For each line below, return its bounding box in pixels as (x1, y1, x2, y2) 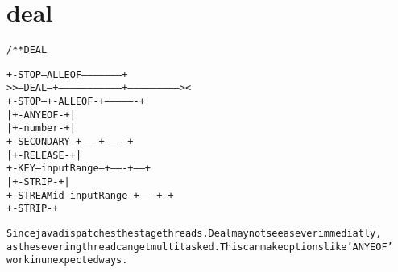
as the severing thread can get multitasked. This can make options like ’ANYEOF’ (6, 241, 393, 253)
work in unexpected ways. (6, 254, 128, 266)
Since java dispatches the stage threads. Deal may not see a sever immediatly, (6, 228, 382, 239)
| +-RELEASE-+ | (6, 149, 82, 161)
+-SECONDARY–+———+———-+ (6, 136, 134, 148)
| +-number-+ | (6, 122, 76, 134)
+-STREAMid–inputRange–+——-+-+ (6, 189, 174, 201)
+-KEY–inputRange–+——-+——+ (6, 163, 151, 175)
